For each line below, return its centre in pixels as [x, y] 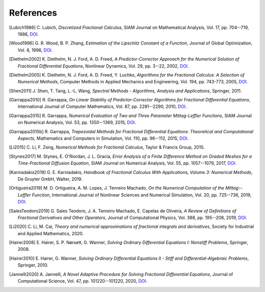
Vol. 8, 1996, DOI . [35, 50]
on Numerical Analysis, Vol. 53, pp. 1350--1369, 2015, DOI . [77, 122]
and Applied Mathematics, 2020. [51, 233]
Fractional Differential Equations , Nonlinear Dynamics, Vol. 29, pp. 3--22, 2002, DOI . [103, 66]
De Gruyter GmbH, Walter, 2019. [50, 179]
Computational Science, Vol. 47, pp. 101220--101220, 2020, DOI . [82, 281]
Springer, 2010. [33, 265]
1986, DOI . [28, 34]
